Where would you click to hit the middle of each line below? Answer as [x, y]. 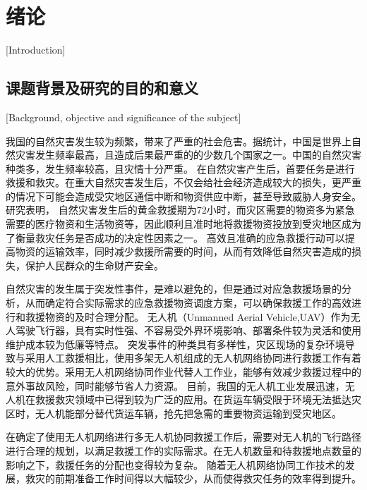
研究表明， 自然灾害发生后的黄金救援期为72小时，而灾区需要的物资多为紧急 [180, 210]
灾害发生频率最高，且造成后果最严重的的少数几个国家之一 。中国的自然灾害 [188, 155]
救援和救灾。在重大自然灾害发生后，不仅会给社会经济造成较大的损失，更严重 [183, 182]
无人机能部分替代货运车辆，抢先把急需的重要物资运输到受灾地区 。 [188, 413]
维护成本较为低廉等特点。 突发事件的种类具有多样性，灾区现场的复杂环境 [175, 344]
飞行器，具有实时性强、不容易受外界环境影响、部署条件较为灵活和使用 [198, 330]
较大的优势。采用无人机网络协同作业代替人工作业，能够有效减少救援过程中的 [183, 372]
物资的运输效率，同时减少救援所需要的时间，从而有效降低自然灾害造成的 [183, 251]
